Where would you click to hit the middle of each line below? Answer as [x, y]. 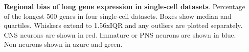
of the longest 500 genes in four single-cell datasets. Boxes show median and [118, 16]
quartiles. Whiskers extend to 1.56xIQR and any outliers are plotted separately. [123, 25]
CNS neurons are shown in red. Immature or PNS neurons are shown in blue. [120, 34]
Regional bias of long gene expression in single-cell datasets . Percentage [124, 6]
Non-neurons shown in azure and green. [63, 44]
